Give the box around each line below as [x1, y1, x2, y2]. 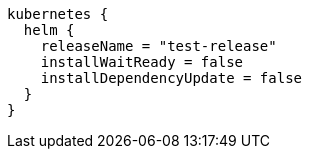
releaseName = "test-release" [40, 38, 277, 54]
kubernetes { [7, 6, 109, 22]
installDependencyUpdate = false [40, 70, 303, 86]
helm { [23, 22, 75, 38]
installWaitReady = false [40, 54, 244, 70]
